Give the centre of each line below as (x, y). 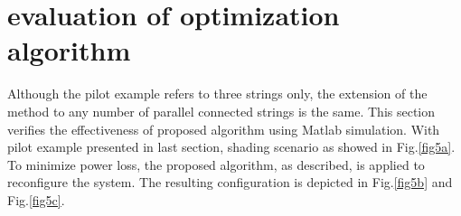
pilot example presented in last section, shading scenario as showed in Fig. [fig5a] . (231, 147)
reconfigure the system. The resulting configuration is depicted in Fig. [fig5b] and (230, 182)
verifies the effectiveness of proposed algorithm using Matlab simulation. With (224, 129)
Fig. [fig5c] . (36, 199)
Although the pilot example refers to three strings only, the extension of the (217, 94)
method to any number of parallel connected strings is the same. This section (221, 111)
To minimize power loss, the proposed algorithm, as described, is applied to (216, 164)
